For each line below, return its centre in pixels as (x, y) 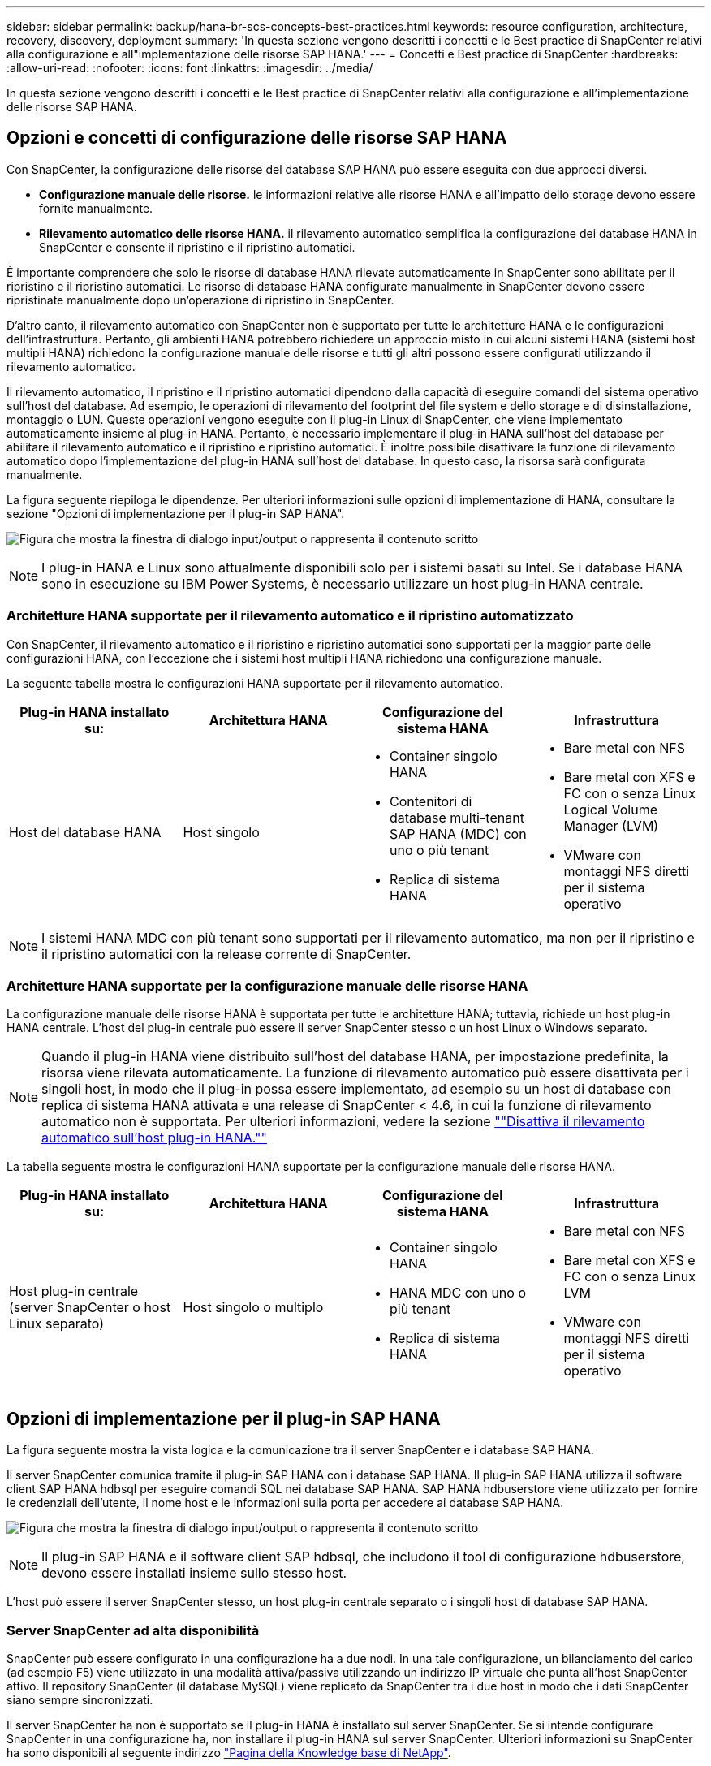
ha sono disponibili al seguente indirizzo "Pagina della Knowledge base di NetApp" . (229, 1752)
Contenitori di (431, 801)
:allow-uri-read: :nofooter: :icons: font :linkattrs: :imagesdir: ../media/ (190, 68)
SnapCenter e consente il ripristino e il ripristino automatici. (197, 247)
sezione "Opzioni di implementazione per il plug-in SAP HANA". (176, 513)
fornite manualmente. (96, 208)
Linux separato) (57, 1324)
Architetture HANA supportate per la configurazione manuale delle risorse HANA (267, 985)
